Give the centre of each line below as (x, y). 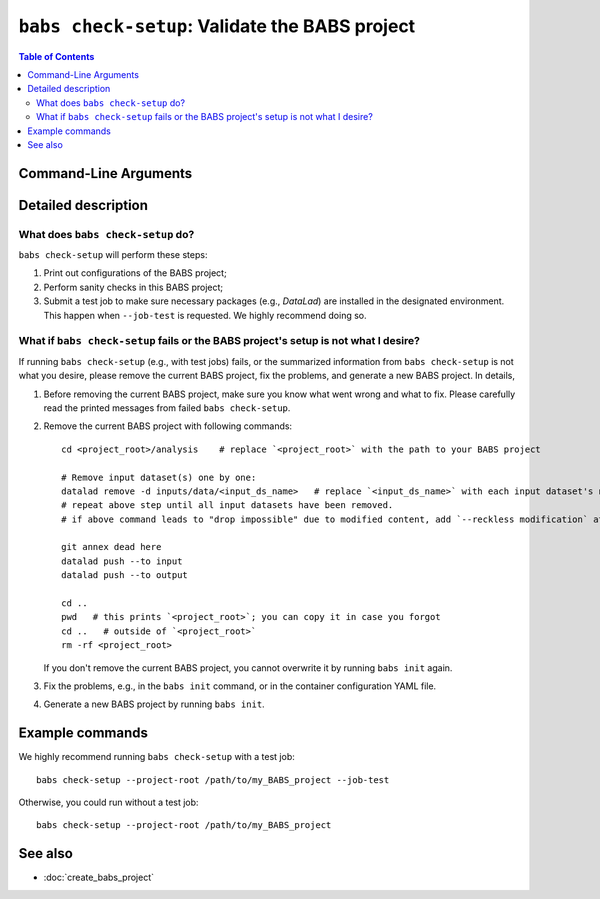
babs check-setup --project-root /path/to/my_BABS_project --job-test (213, 779)
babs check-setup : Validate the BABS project (217, 26)
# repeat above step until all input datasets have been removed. (227, 505)
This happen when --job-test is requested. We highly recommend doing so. (205, 315)
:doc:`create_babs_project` (99, 877)
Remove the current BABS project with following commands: (168, 426)
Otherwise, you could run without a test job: (108, 802)
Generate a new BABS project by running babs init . (154, 704)
